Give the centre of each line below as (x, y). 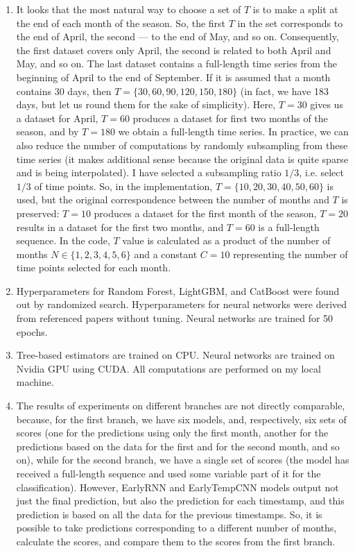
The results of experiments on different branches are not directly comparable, (181, 406)
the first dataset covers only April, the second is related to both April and (174, 50)
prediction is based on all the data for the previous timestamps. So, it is (169, 514)
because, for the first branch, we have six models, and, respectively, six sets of (181, 419)
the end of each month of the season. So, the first (121, 23)
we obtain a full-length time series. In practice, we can (233, 131)
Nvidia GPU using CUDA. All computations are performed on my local (168, 368)
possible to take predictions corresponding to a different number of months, (176, 528)
